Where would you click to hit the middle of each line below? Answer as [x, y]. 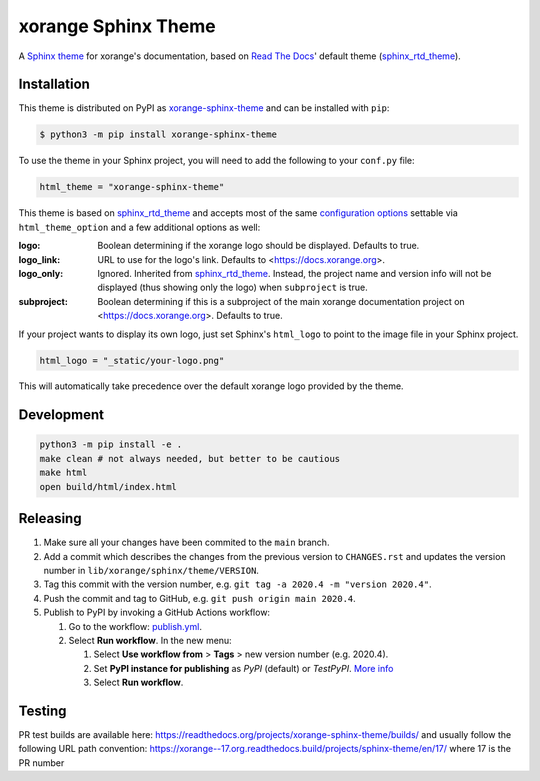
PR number [41, 762]
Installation [54, 84]
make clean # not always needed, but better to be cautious [190, 458]
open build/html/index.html [108, 486]
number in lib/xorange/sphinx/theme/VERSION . [151, 570]
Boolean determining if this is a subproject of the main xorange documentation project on [281, 301]
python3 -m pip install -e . [111, 444]
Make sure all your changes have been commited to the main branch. [186, 542]
